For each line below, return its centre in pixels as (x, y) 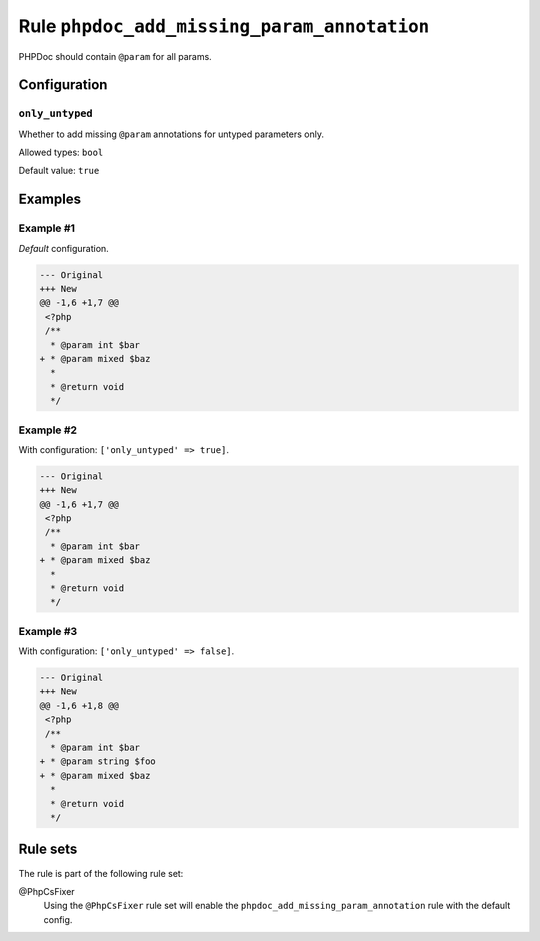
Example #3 (48, 631)
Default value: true (59, 171)
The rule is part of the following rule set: (101, 873)
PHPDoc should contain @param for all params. (115, 56)
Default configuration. (63, 248)
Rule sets (48, 849)
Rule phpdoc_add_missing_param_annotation (224, 26)
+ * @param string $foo (98, 761)
